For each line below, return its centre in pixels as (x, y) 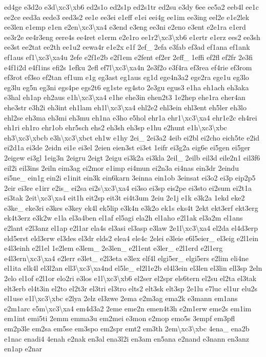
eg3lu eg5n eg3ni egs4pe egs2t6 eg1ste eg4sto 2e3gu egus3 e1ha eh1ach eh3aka (127, 87)
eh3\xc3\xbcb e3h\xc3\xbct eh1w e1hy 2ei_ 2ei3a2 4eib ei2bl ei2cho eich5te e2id (132, 137)
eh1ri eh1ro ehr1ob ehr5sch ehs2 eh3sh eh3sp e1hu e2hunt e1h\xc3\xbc (116, 127)
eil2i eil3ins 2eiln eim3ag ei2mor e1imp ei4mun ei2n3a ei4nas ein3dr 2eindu (121, 167)
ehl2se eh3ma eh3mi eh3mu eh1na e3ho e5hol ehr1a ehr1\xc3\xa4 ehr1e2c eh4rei (131, 117)
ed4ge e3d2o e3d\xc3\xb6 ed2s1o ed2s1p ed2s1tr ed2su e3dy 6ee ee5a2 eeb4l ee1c (131, 7)
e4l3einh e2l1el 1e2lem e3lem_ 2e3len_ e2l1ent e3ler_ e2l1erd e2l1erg (114, 248)
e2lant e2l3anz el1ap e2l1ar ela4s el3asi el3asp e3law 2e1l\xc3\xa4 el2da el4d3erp (131, 228)
